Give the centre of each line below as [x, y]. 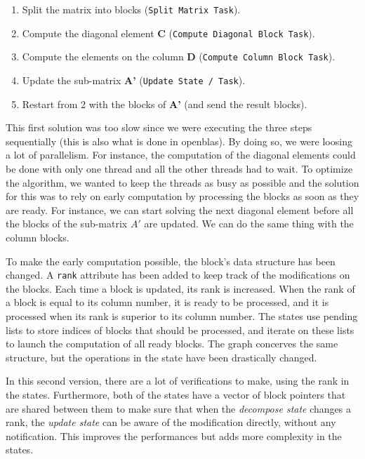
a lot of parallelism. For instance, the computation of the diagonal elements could [181, 155]
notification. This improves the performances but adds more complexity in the [174, 435]
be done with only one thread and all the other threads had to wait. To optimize [179, 168]
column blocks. [38, 237]
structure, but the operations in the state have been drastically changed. [161, 357]
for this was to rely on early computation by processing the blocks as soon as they [182, 196]
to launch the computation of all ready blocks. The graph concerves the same [172, 344]
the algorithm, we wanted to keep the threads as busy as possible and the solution [182, 182]
